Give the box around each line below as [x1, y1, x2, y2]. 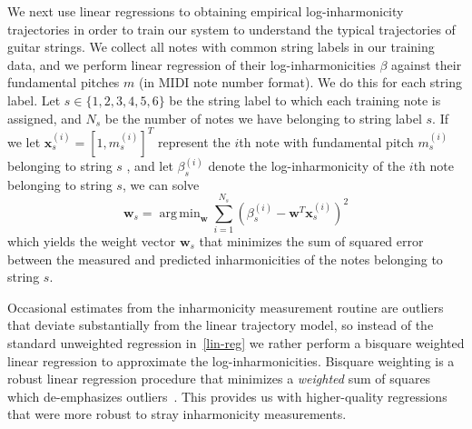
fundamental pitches [7, 73, 120, 92]
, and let [126, 156, 173, 175]
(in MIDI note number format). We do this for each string [138, 73, 462, 92]
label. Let [7, 90, 61, 109]
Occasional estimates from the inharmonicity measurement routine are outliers [7, 297, 444, 316]
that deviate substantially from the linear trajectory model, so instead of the [7, 315, 434, 334]
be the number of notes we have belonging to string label [104, 108, 422, 127]
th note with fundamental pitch [239, 132, 414, 151]
